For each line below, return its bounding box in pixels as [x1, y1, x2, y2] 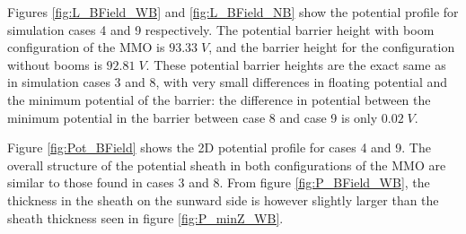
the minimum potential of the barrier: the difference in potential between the [7, 90, 431, 108]
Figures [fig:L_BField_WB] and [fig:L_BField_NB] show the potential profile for [7, 3, 459, 21]
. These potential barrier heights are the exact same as [145, 55, 446, 74]
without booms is [7, 55, 102, 74]
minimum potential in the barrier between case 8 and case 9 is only [7, 108, 378, 126]
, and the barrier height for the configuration [208, 38, 455, 56]
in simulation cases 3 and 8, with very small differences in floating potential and [7, 73, 448, 91]
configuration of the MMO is [7, 38, 165, 56]
